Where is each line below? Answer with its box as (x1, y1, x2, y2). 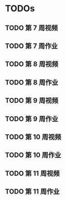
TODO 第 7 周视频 (5, 24, 58, 32)
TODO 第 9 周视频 (5, 97, 59, 105)
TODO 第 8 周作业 (5, 78, 59, 86)
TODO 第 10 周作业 (5, 151, 62, 159)
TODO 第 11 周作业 (5, 187, 60, 196)
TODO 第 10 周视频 (5, 133, 62, 141)
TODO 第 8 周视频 (5, 60, 59, 69)
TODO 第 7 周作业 (5, 42, 58, 50)
